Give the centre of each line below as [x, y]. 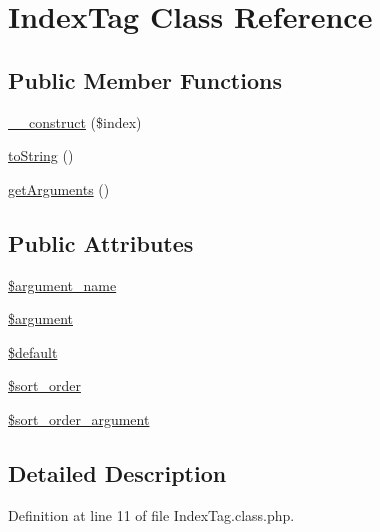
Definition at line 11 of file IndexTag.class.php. [151, 514]
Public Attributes [101, 242]
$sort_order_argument [79, 418]
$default [33, 351]
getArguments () [59, 188]
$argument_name [62, 284]
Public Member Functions [145, 79]
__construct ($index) [75, 121]
